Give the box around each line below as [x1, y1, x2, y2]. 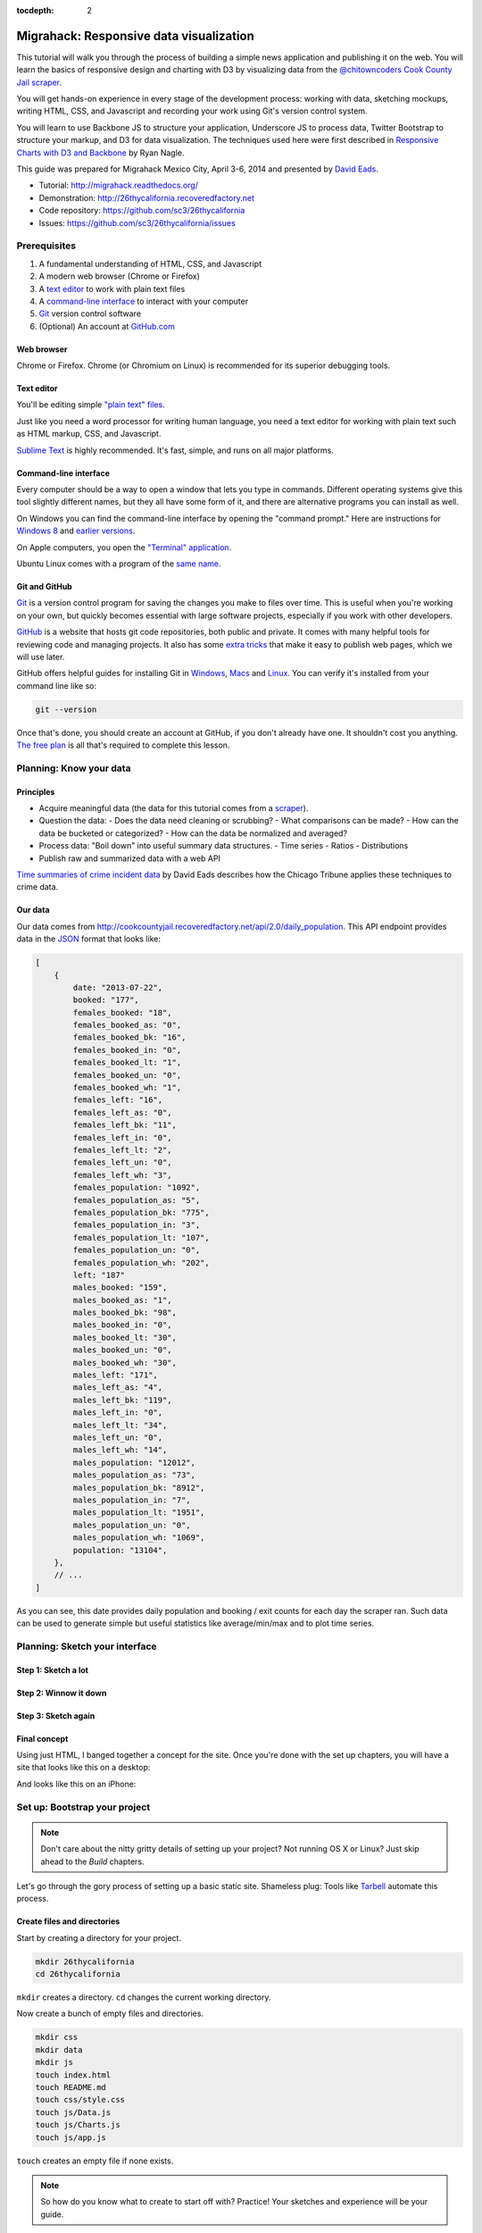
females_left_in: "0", [72, 1133, 173, 1142]
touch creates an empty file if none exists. [16, 2155, 174, 2166]
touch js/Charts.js [35, 2120, 120, 2130]
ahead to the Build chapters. [40, 1856, 145, 1867]
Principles [16, 786, 55, 797]
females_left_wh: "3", [72, 1170, 173, 1180]
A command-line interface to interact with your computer [38, 296, 249, 306]
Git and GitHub [16, 581, 73, 591]
